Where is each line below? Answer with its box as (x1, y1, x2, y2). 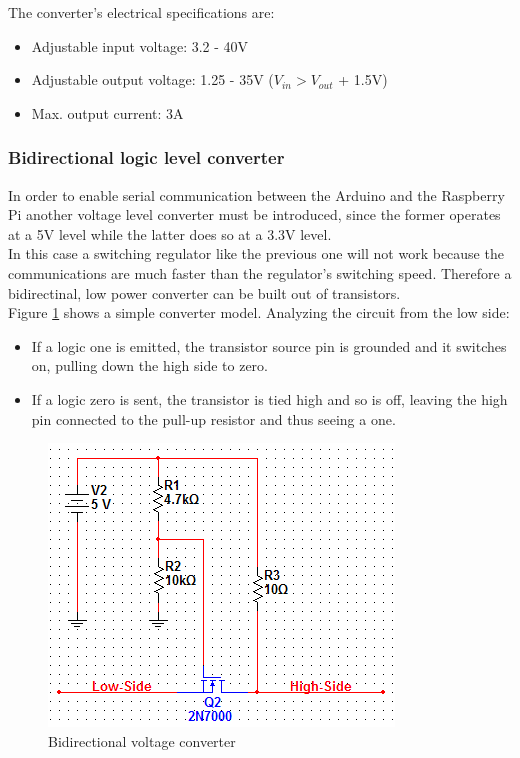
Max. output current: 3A (31, 102, 184, 123)
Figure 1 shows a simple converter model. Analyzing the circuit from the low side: (8, 302, 510, 323)
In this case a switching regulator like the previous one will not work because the (8, 243, 504, 264)
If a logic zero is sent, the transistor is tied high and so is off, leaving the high (31, 388, 508, 409)
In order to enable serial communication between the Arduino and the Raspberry (8, 184, 505, 205)
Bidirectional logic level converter (8, 145, 285, 170)
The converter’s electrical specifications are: (8, 2, 275, 22)
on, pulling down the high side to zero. (31, 355, 268, 376)
